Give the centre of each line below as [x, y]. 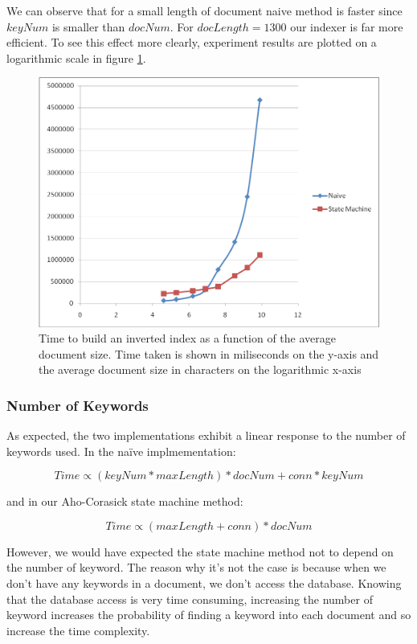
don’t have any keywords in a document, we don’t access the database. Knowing [204, 583]
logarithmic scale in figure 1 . [76, 57]
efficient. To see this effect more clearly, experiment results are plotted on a [192, 42]
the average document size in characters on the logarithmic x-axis [200, 369]
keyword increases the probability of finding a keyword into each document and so [209, 615]
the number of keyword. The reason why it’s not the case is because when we [196, 567]
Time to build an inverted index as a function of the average [187, 338]
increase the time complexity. [78, 630]
